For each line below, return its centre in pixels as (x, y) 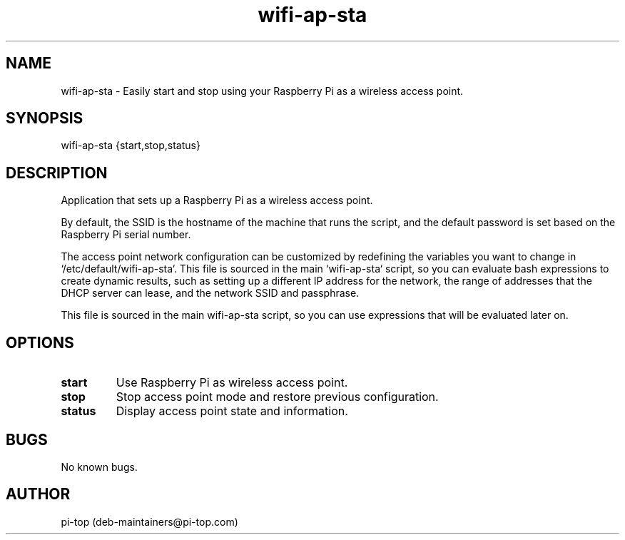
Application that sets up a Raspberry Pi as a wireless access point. (217, 200)
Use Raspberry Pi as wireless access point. (232, 383)
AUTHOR (38, 494)
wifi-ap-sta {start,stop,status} (131, 146)
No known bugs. (99, 467)
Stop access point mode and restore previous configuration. (277, 397)
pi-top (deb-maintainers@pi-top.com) (149, 521)
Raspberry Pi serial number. (126, 235)
